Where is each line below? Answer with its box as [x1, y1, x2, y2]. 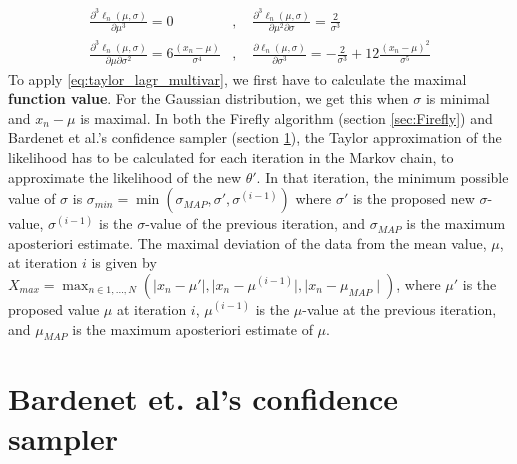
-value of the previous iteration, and [145, 213, 366, 234]
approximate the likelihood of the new [8, 166, 242, 187]
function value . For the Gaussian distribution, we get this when [8, 88, 409, 109]
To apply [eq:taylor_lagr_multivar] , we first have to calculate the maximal [8, 68, 467, 89]
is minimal [425, 88, 490, 109]
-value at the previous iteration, [302, 298, 497, 319]
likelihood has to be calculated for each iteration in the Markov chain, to [8, 146, 454, 167]
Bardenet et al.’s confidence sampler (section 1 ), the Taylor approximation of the [8, 127, 502, 148]
